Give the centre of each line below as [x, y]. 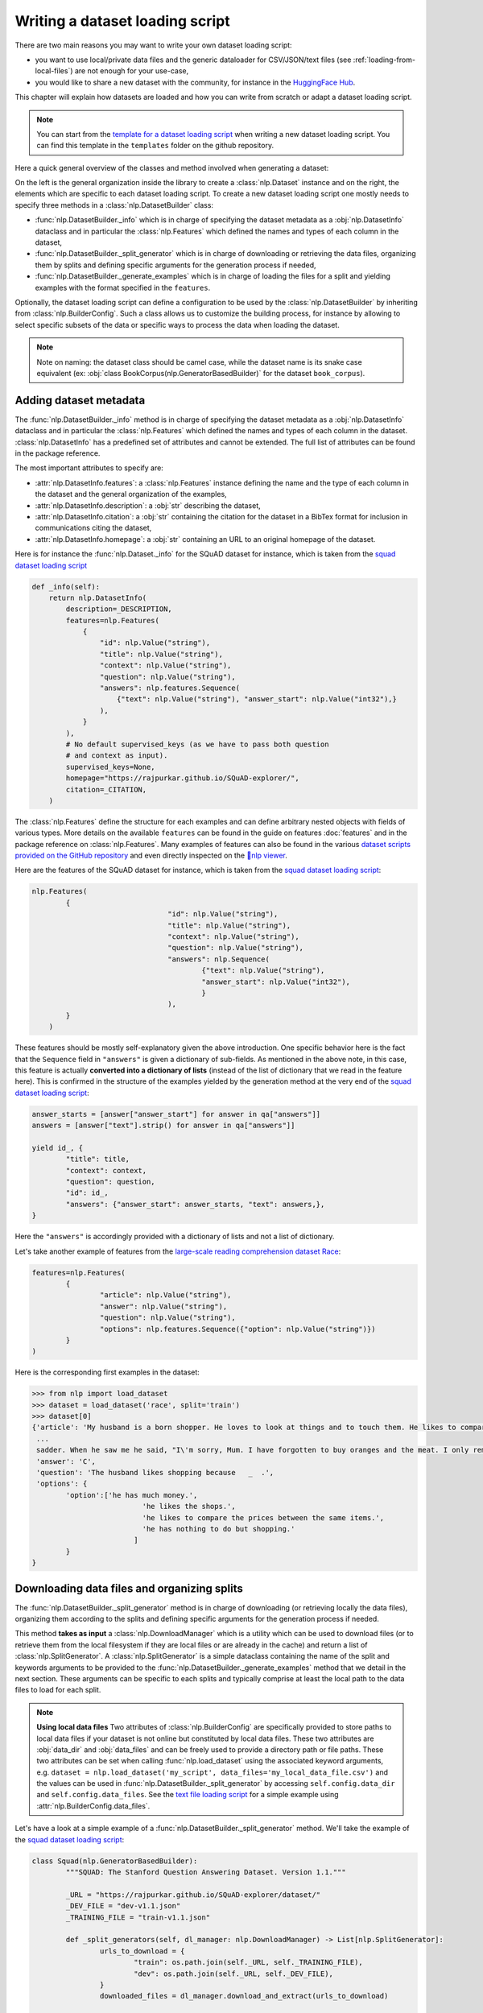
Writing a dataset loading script [122, 21]
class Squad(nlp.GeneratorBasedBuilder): [115, 1861]
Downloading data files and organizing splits [129, 1588]
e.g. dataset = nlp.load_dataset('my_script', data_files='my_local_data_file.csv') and [213, 1772]
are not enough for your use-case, [132, 71]
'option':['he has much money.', [132, 1495]
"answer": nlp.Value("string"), [163, 1306]
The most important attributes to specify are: [89, 468]
